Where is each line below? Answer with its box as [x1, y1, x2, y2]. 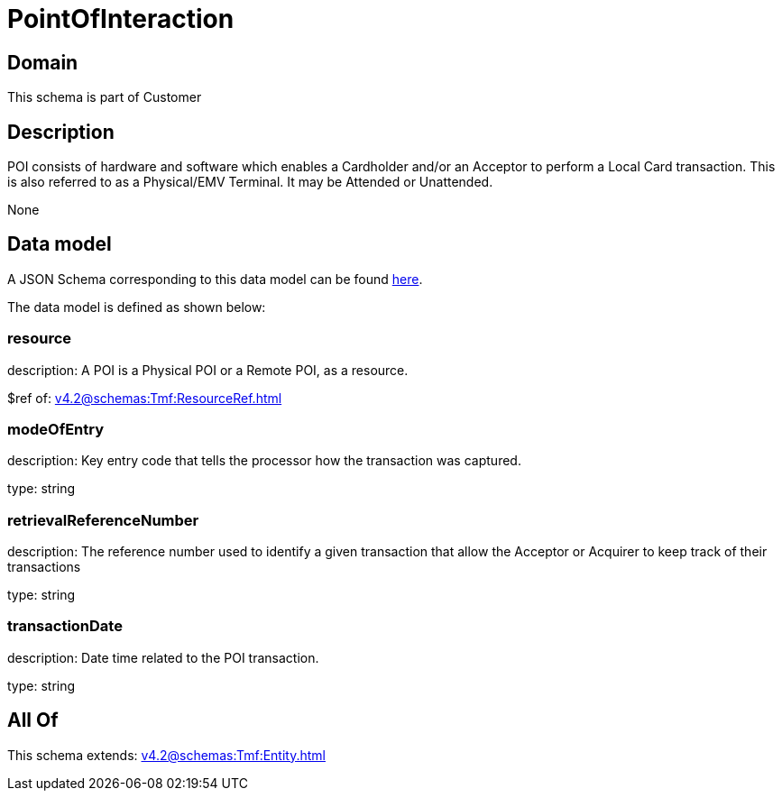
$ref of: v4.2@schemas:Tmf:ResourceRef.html [7, 390, 282, 406]
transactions [7, 559, 81, 575]
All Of [7, 709, 59, 732]
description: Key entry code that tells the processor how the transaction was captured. [7, 453, 521, 469]
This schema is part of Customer [7, 89, 202, 105]
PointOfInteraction [7, 4, 235, 34]
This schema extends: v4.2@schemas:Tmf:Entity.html [7, 747, 326, 763]
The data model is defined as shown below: [7, 298, 266, 315]
